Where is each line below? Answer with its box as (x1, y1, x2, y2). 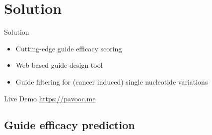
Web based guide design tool (15, 60, 103, 70)
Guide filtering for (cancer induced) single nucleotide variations (15, 76, 208, 87)
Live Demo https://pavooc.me (4, 93, 96, 103)
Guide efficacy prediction (4, 117, 135, 133)
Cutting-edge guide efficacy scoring (15, 43, 122, 53)
